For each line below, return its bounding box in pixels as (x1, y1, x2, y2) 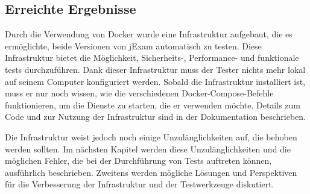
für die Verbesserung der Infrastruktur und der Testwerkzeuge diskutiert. (5, 178, 274, 190)
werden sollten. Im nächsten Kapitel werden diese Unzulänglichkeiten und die (5, 142, 291, 155)
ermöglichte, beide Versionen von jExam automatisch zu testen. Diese (5, 39, 262, 52)
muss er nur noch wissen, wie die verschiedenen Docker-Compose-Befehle (5, 87, 274, 99)
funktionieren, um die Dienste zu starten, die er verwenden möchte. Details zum (5, 98, 300, 111)
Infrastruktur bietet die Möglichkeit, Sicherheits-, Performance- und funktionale (5, 51, 299, 64)
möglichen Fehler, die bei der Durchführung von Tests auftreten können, (5, 154, 272, 167)
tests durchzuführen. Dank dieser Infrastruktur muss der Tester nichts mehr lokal (5, 63, 306, 75)
